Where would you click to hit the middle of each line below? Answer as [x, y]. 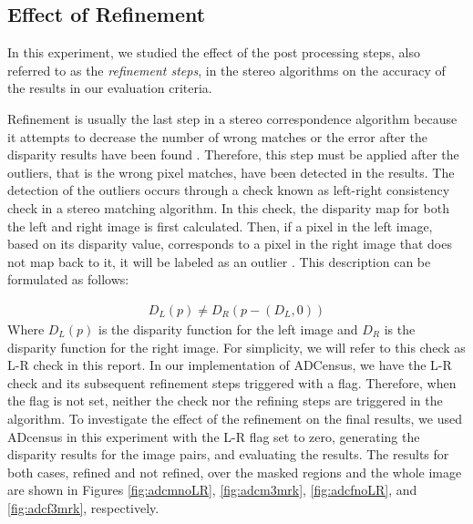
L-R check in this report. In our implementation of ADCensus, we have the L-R [230, 365]
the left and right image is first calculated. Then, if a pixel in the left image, [220, 226]
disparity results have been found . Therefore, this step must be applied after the [233, 154]
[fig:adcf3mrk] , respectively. [83, 507]
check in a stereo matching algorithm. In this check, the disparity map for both [228, 207]
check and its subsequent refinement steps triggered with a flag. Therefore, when [232, 382]
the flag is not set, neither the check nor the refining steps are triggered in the [225, 401]
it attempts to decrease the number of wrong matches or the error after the [217, 136]
